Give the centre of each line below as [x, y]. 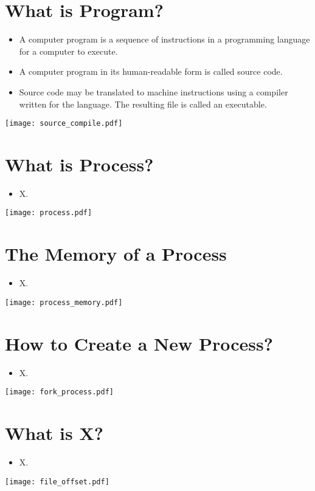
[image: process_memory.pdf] [64, 302]
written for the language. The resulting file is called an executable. [143, 104]
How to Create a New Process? [139, 343]
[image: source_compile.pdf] [64, 124]
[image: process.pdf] [49, 213]
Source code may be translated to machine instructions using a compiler [154, 91]
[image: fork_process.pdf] [59, 392]
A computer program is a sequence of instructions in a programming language [164, 39]
